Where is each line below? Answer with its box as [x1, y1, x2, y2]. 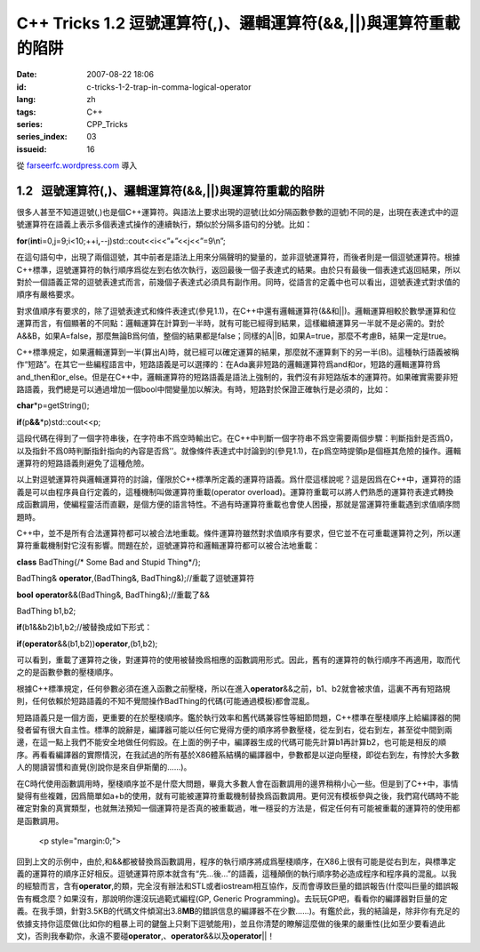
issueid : [16, 143, 47, 155]
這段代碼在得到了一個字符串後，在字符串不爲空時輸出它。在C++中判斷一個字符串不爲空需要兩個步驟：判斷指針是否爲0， [16, 433, 458, 444]
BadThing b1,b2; [16, 605, 76, 616]
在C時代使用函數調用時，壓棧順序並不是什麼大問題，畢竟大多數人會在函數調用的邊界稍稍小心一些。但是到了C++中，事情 [16, 778, 459, 788]
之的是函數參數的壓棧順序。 [16, 667, 118, 677]
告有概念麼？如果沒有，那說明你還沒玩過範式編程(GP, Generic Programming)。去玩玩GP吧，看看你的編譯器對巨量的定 [16, 893, 448, 904]
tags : [16, 107, 36, 117]
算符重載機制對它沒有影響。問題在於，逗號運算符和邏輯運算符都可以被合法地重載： [16, 540, 320, 551]
